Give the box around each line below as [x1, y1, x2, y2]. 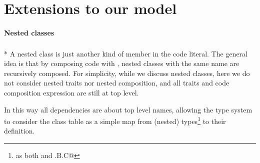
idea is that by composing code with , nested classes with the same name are [4, 58, 239, 68]
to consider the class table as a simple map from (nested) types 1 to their [4, 114, 226, 126]
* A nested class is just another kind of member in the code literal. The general [4, 48, 248, 58]
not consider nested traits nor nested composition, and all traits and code [4, 77, 229, 88]
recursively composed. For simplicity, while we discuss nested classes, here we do [4, 67, 250, 78]
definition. [4, 125, 35, 136]
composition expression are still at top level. [4, 87, 139, 97]
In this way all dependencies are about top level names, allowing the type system [4, 104, 252, 114]
